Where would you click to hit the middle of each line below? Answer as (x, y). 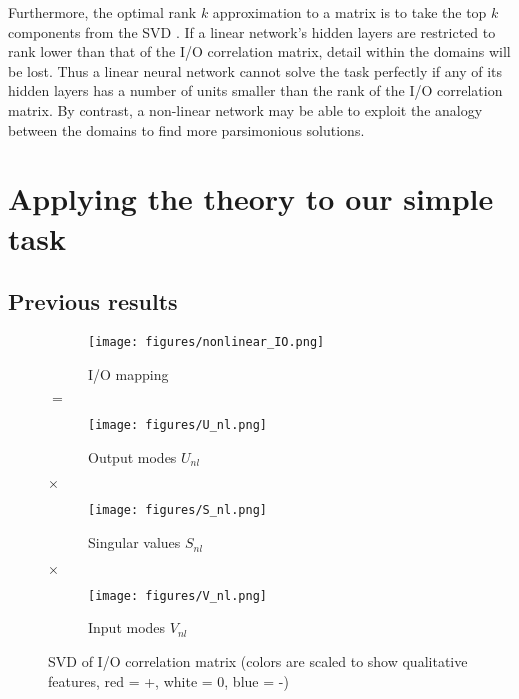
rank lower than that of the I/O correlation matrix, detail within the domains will (259, 51)
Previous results (93, 301)
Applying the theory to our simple (251, 198)
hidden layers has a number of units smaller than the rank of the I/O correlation (255, 90)
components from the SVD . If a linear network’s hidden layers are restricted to (252, 31)
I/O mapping (128, 373)
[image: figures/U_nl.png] (177, 425)
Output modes (132, 456)
